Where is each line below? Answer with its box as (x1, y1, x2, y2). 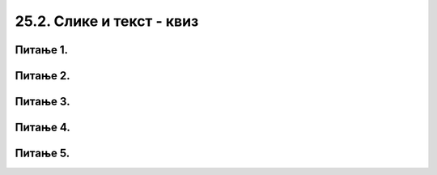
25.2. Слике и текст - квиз (15, 12, 199, 30)
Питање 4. (15, 121, 70, 134)
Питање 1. (15, 43, 69, 57)
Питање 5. (15, 147, 70, 160)
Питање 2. (15, 69, 70, 83)
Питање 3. (15, 95, 70, 109)
